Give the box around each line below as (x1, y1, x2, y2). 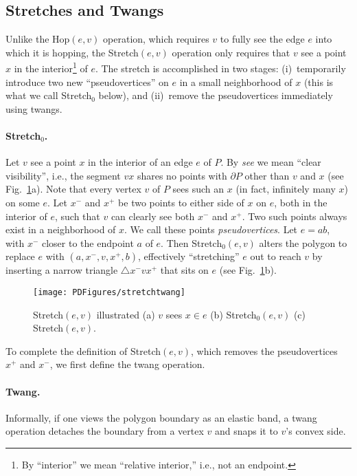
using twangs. (5, 101, 62, 116)
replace (5, 249, 35, 263)
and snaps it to (214, 424, 278, 438)
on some (5, 195, 40, 209)
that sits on (160, 263, 209, 277)
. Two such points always (242, 208, 347, 223)
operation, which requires (103, 32, 209, 46)
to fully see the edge (220, 32, 305, 46)
